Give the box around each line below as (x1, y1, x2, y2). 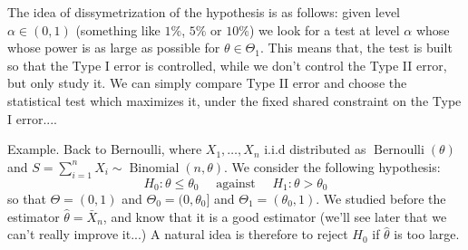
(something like (75, 20, 161, 39)
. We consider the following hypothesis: (224, 157, 441, 176)
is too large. (394, 225, 460, 244)
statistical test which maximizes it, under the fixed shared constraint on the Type (7, 91, 462, 110)
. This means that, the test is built (259, 38, 453, 57)
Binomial (129, 161, 180, 175)
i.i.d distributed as (264, 139, 366, 159)
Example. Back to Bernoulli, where (7, 139, 202, 159)
